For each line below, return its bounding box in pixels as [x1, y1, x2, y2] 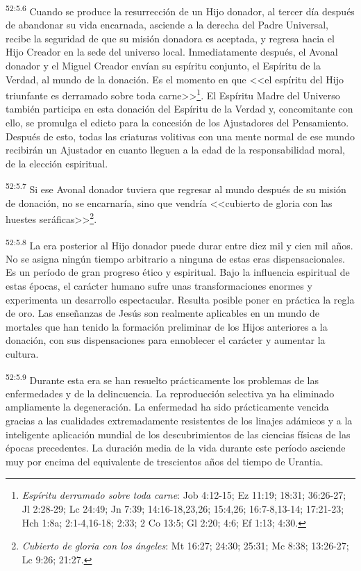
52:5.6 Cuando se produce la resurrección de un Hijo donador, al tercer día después [6, 2, 355, 18]
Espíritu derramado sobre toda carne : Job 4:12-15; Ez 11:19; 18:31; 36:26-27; [22, 488, 346, 502]
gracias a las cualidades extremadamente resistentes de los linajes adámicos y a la [6, 413, 353, 427]
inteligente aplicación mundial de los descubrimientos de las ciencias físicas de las [6, 427, 351, 441]
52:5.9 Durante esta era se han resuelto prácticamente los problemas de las [6, 370, 319, 387]
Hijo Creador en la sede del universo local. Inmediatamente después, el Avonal [6, 44, 338, 59]
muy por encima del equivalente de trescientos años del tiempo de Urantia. [6, 454, 324, 468]
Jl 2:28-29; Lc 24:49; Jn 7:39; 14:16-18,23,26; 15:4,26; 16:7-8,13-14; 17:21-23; [22, 501, 344, 515]
